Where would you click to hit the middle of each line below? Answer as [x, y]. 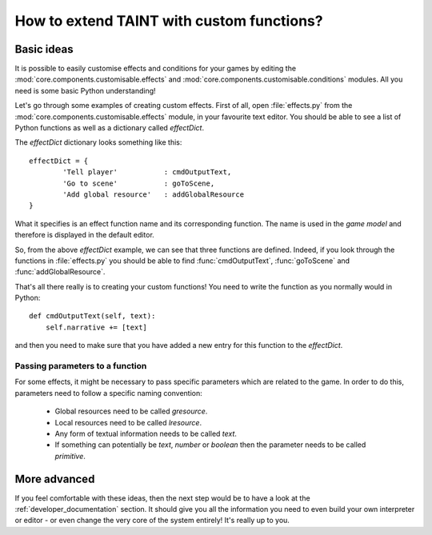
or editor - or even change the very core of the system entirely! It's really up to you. [152, 521]
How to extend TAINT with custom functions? [169, 21]
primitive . [70, 456]
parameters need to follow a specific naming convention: [109, 393]
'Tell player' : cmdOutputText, [147, 172]
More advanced [55, 479]
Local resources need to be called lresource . [128, 422]
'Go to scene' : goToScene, [139, 183]
